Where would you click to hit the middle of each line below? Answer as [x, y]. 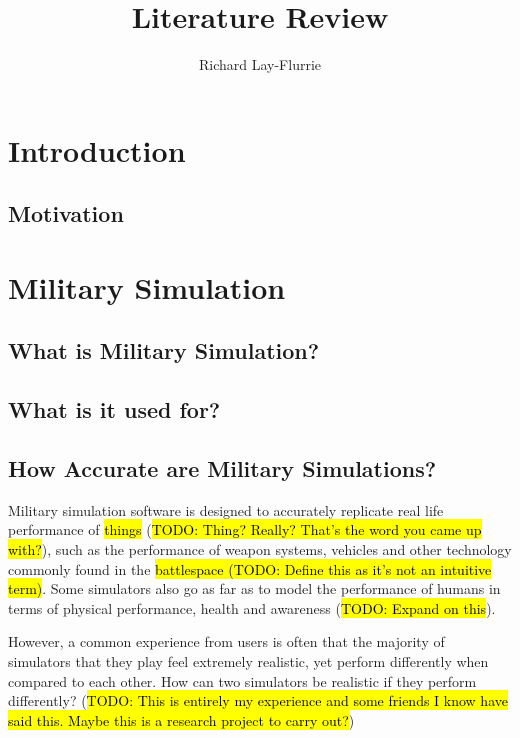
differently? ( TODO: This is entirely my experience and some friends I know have [258, 700]
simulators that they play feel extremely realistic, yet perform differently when [248, 660]
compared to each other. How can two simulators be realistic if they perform [242, 680]
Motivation [66, 213]
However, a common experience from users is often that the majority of [226, 641]
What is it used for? [114, 409]
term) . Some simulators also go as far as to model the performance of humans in [254, 588]
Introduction [97, 149]
